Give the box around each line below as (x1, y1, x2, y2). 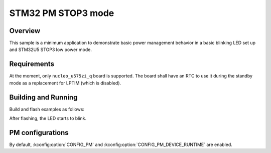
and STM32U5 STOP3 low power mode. (9, 46, 92, 52)
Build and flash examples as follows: (9, 106, 85, 112)
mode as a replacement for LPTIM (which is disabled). (9, 80, 121, 86)
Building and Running (9, 93, 78, 101)
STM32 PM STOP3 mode (9, 7, 114, 18)
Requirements (9, 60, 55, 68)
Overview (9, 26, 41, 35)
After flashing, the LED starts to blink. (9, 115, 87, 121)
